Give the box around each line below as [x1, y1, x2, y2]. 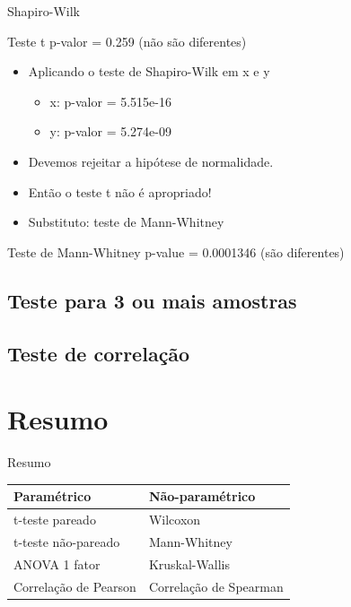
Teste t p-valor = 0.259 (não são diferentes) [7, 31, 247, 50]
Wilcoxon [148, 509, 201, 528]
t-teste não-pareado [13, 532, 120, 551]
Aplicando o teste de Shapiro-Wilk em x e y [28, 62, 270, 81]
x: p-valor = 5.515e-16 [49, 91, 171, 110]
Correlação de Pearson [13, 577, 136, 595]
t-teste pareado [13, 509, 96, 528]
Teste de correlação [7, 339, 190, 367]
